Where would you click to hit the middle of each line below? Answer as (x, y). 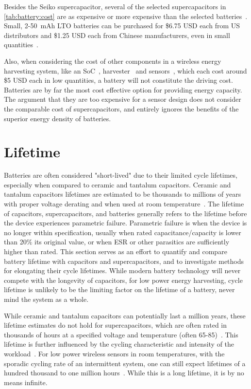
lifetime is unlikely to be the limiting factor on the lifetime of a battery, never (119, 289)
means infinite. (26, 382)
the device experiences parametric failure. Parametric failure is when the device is (125, 223)
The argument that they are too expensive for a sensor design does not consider (123, 99)
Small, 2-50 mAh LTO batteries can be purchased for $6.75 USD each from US (122, 26)
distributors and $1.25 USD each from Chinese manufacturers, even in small (117, 35)
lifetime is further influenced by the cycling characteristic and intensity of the (119, 344)
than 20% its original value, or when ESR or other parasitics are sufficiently (117, 242)
